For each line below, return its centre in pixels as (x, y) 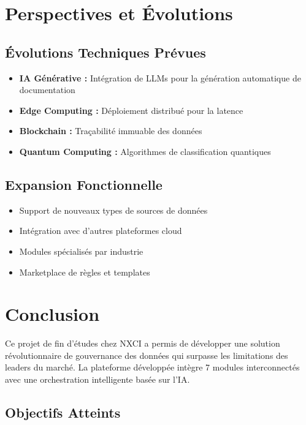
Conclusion (52, 314)
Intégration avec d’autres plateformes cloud (101, 231)
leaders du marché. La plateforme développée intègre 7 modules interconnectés (152, 367)
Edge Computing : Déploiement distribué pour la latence (131, 110)
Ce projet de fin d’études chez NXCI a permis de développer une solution (143, 343)
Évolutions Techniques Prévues (105, 52)
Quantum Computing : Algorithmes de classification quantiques (145, 151)
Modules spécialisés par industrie (81, 251)
